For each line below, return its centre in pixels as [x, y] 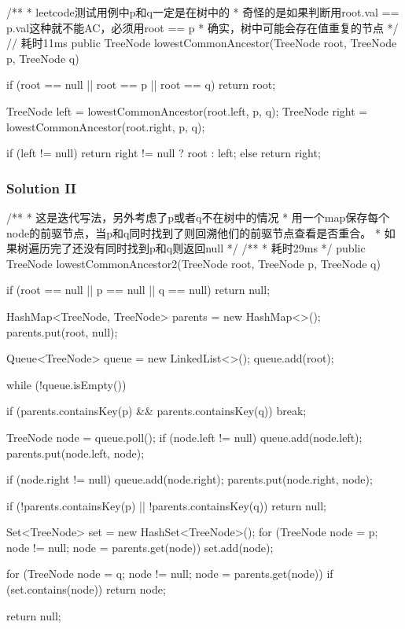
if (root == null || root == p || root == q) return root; [141, 85]
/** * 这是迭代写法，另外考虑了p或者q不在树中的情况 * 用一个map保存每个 [198, 217]
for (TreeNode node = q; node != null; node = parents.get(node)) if [170, 574]
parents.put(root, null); [62, 331]
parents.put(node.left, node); [75, 452]
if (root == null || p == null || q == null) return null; [138, 290]
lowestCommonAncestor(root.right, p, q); [106, 126]
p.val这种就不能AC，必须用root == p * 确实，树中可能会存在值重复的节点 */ [202, 27]
